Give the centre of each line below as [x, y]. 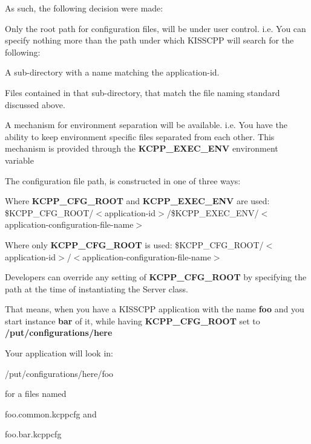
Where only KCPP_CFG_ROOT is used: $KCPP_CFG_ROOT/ [134, 244]
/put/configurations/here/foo [59, 373]
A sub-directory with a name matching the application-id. [112, 72]
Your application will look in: [59, 353]
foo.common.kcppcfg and [51, 413]
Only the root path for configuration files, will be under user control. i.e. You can [155, 28]
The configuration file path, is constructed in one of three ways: [123, 180]
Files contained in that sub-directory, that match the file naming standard [142, 92]
